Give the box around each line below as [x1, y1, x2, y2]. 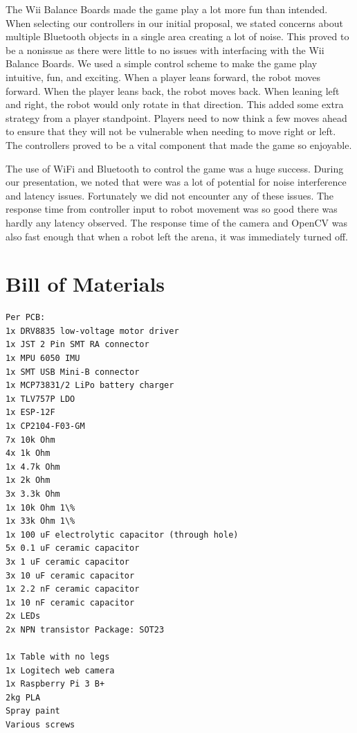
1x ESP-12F [6, 407, 55, 418]
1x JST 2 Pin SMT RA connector [6, 339, 149, 350]
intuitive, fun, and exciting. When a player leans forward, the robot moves [6, 69, 320, 84]
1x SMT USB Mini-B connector [6, 366, 140, 377]
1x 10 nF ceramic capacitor [6, 597, 135, 608]
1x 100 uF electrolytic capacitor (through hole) [6, 529, 239, 540]
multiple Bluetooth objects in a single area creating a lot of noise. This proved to [6, 29, 349, 44]
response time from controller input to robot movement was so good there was [6, 202, 338, 216]
